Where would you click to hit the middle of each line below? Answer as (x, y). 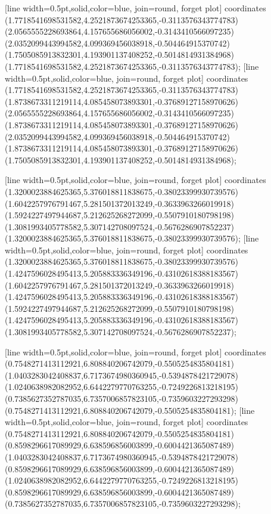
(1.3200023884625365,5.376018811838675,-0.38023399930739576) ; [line (132, 238)
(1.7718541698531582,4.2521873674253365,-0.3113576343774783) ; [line (132, 66)
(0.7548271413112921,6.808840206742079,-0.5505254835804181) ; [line (130, 410)
